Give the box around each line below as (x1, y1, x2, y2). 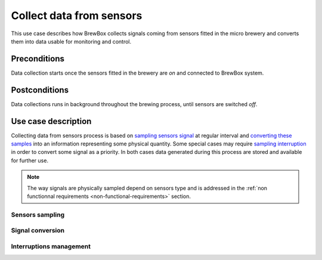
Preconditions (11, 54, 65, 64)
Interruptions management (11, 242, 91, 250)
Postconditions (11, 85, 69, 95)
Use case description (11, 116, 92, 126)
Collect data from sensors (11, 9, 143, 22)
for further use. (11, 157, 49, 164)
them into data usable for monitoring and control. (11, 38, 131, 45)
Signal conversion (11, 227, 65, 235)
